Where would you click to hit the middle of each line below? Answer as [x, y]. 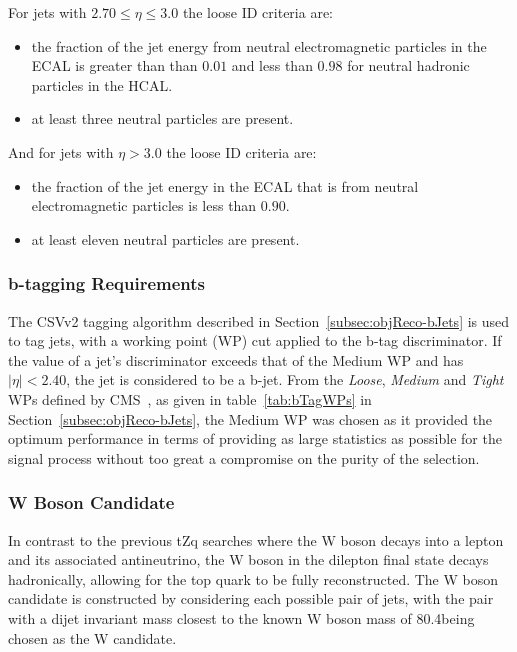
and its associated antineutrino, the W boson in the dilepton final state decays [248, 559]
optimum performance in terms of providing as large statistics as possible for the [255, 438]
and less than [272, 65]
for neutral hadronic [408, 65]
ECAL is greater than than [114, 65]
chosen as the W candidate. [92, 637]
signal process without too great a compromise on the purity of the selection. [244, 457]
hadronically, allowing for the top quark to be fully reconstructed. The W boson [253, 578]
